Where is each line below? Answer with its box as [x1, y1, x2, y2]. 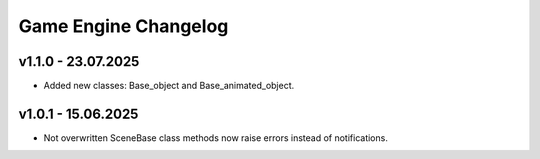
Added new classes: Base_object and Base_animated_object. [43, 80, 295, 92]
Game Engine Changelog [18, 15, 229, 37]
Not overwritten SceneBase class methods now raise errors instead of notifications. [43, 131, 389, 144]
